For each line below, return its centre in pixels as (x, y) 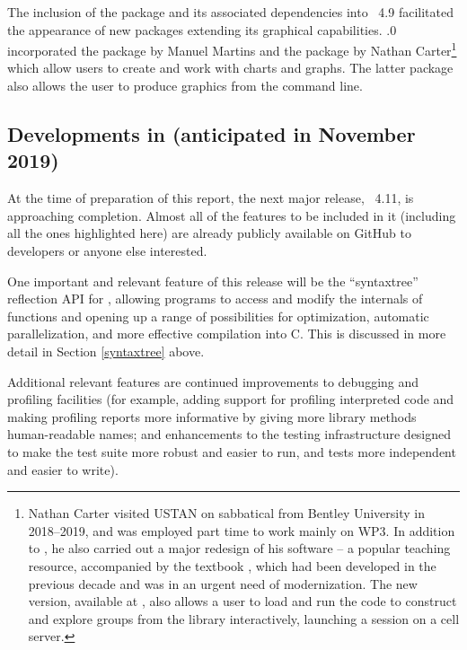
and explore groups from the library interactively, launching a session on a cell (244, 618)
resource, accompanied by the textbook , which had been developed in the (232, 565)
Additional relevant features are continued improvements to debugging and (213, 381)
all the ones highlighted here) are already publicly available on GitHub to (209, 233)
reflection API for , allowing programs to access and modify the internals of (215, 299)
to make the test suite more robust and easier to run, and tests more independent (232, 451)
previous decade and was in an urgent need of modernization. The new (223, 583)
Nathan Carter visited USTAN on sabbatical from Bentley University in (227, 513)
